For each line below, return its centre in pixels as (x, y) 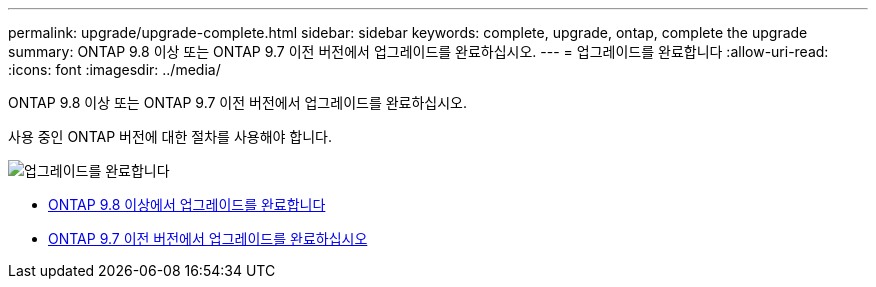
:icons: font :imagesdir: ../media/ (114, 69)
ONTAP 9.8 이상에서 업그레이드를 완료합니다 (187, 204)
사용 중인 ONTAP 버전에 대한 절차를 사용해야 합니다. (170, 136)
